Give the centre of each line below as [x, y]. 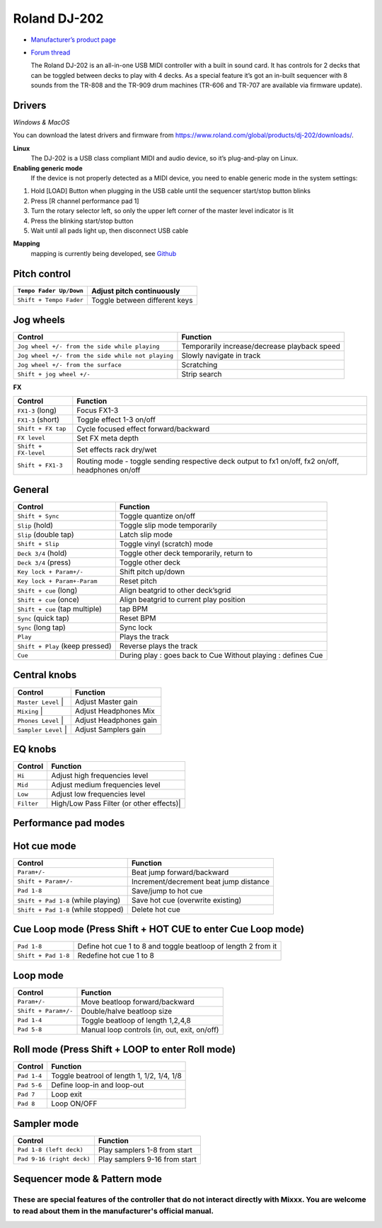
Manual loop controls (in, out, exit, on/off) [150, 1029]
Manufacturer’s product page [74, 40]
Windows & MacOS [41, 122]
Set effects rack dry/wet [117, 449]
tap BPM [134, 609]
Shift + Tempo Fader [51, 300]
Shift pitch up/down [152, 572]
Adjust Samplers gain [110, 729]
